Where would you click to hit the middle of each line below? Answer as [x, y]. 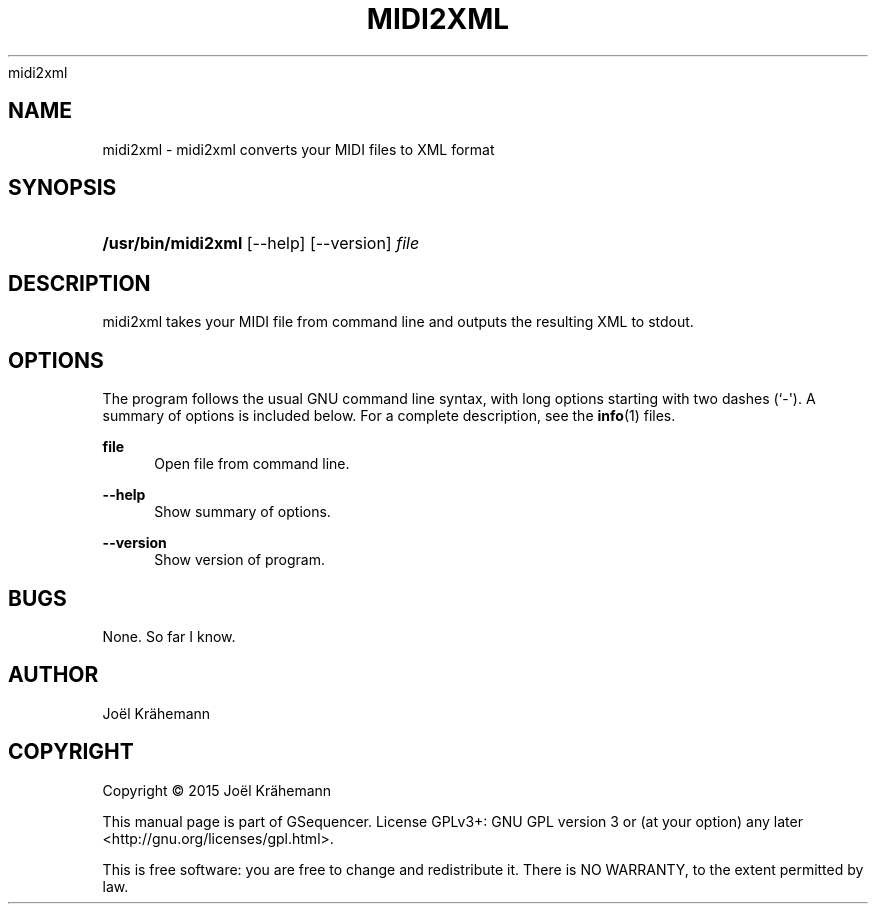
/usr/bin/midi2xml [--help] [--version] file [261, 243]
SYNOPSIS [62, 188]
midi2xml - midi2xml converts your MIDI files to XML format [298, 149]
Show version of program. [239, 560]
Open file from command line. [252, 464]
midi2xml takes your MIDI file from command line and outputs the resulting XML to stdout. [398, 322]
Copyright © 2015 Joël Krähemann [217, 790]
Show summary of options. [242, 512]
